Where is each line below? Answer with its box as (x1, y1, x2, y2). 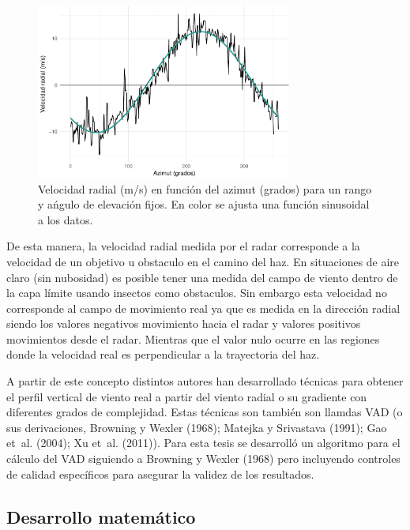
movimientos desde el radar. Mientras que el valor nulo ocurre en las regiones (6, 330, 380, 347)
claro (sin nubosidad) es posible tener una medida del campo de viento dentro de (6, 269, 398, 285)
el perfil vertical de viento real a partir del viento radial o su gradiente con (6, 388, 367, 404)
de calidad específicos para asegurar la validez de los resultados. (6, 465, 314, 482)
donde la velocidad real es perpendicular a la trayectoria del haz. (6, 346, 320, 363)
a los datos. (38, 211, 93, 227)
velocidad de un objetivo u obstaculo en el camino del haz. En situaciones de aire (6, 253, 400, 269)
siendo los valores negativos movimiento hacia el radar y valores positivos (6, 315, 361, 332)
